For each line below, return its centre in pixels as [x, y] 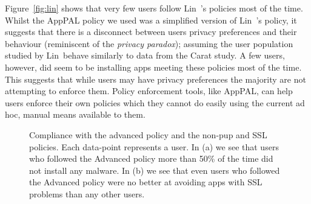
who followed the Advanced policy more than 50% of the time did [151, 158]
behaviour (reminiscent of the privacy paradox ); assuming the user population [149, 43]
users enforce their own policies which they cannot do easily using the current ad [155, 102]
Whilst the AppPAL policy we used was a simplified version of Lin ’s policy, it [151, 20]
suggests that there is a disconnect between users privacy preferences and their [151, 32]
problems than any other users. [87, 193]
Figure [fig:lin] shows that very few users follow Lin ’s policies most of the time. [154, 8]
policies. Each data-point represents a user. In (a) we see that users [154, 146]
